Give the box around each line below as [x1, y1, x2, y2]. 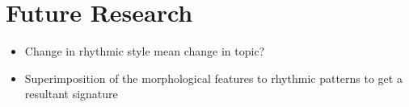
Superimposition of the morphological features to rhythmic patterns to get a [24, 69, 403, 86]
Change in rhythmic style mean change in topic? [24, 43, 265, 60]
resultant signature [24, 85, 118, 102]
